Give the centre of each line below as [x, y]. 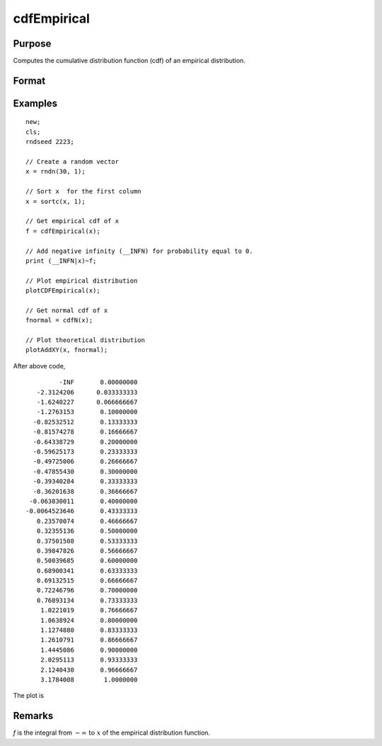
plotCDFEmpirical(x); [63, 291]
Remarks [33, 716]
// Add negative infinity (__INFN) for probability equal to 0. [140, 251]
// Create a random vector [73, 162]
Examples [35, 103]
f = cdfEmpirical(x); [63, 231]
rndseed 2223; [50, 142]
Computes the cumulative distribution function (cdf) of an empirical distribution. [129, 61]
